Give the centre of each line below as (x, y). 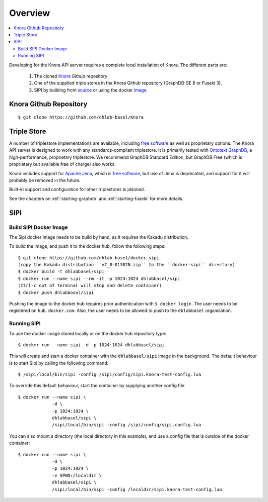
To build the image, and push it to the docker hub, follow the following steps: (87, 246)
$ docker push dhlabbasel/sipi (56, 293)
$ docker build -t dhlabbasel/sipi (61, 272)
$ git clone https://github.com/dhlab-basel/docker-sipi (89, 258)
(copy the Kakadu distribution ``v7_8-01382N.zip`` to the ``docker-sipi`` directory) (127, 265)
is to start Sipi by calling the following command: (59, 363)
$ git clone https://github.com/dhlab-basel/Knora (81, 117)
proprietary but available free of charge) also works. (63, 164)
